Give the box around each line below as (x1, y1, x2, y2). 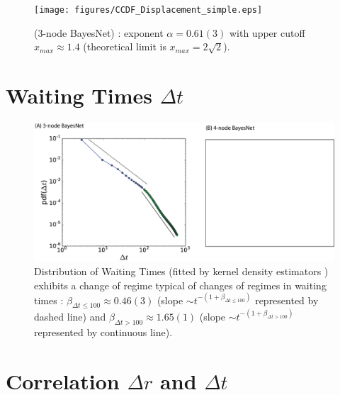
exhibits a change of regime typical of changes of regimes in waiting (34, 277, 327, 292)
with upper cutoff (229, 25, 305, 40)
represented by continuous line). (34, 324, 173, 339)
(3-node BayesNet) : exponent (34, 25, 164, 40)
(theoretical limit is (83, 39, 166, 54)
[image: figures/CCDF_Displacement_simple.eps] (34, 5, 263, 15)
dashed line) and (34, 308, 106, 323)
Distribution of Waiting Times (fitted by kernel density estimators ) (34, 264, 329, 278)
